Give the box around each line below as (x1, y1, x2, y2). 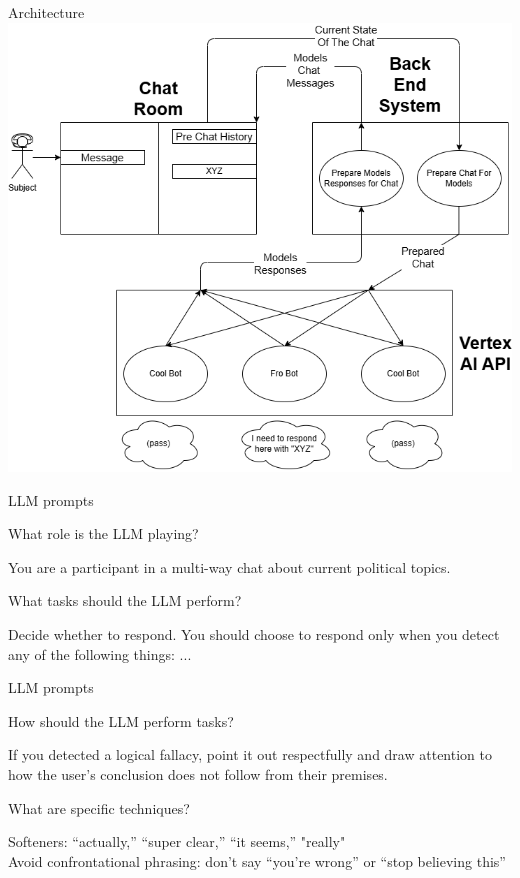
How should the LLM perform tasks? (8, 710, 234, 731)
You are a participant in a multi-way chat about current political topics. (8, 556, 451, 577)
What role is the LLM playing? (8, 523, 199, 544)
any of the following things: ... (8, 643, 192, 664)
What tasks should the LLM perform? (8, 590, 242, 611)
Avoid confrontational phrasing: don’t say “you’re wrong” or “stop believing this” (8, 850, 506, 871)
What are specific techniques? (8, 797, 190, 818)
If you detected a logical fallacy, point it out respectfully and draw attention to (8, 744, 492, 765)
